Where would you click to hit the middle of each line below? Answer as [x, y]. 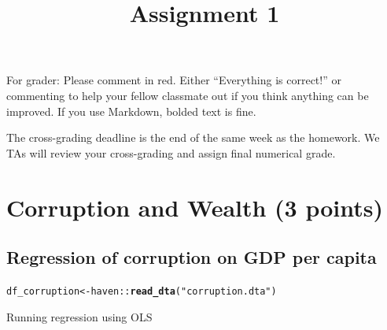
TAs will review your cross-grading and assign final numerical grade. [171, 152]
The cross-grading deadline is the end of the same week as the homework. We [193, 137]
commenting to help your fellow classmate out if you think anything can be [188, 95]
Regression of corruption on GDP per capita [192, 257]
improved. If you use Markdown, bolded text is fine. [131, 111]
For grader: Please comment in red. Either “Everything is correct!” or [174, 80]
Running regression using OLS [79, 316]
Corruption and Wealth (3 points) [195, 207]
